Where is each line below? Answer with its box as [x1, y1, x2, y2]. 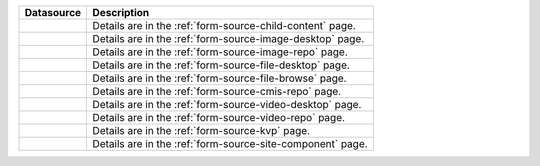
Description [92, 6, 150, 19]
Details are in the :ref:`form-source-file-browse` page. [92, 71, 347, 85]
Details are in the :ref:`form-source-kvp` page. [92, 124, 310, 137]
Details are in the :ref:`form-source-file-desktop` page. [92, 58, 350, 72]
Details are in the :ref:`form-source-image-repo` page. [92, 45, 349, 59]
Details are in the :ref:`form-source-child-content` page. [92, 19, 357, 32]
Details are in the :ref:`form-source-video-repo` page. [92, 111, 345, 124]
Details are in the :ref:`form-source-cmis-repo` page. [92, 85, 342, 98]
